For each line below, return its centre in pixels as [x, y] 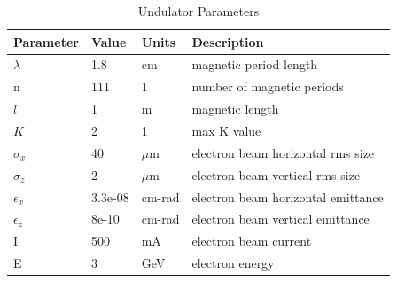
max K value [226, 130]
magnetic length [235, 109]
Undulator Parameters [198, 11]
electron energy [233, 263]
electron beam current [252, 241]
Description [228, 41]
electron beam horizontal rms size [283, 152]
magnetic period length [255, 64]
